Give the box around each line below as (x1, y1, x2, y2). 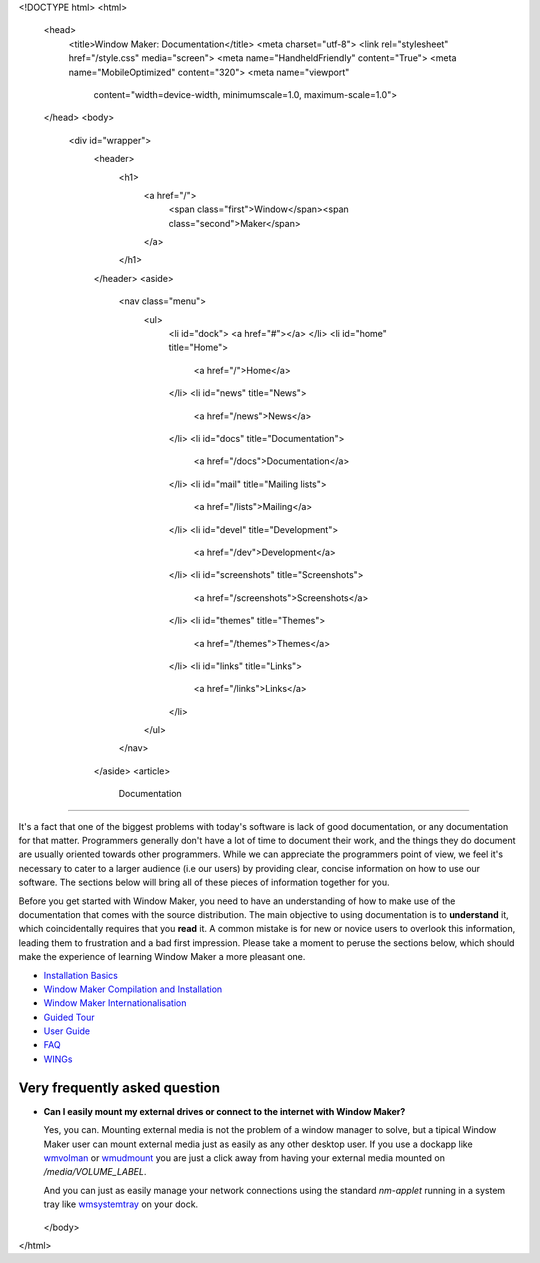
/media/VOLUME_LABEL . (43, 1166, 147, 1178)
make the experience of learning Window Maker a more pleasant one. (18, 951, 306, 963)
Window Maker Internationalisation (43, 997, 187, 1009)
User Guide (43, 1025, 91, 1037)
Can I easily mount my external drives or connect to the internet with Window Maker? (43, 1105, 406, 1117)
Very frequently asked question (18, 1079, 220, 1096)
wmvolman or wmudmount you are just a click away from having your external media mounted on (43, 1151, 445, 1164)
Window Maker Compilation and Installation (43, 983, 223, 995)
